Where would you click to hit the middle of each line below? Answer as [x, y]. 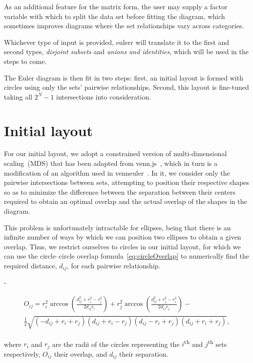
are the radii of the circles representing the [116, 344]
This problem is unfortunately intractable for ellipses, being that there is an [117, 227]
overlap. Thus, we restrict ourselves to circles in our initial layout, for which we [122, 246]
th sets [217, 343]
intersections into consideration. [104, 96]
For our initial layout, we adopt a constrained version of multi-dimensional [116, 153]
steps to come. [25, 61]
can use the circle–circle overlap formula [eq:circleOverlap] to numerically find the [127, 256]
